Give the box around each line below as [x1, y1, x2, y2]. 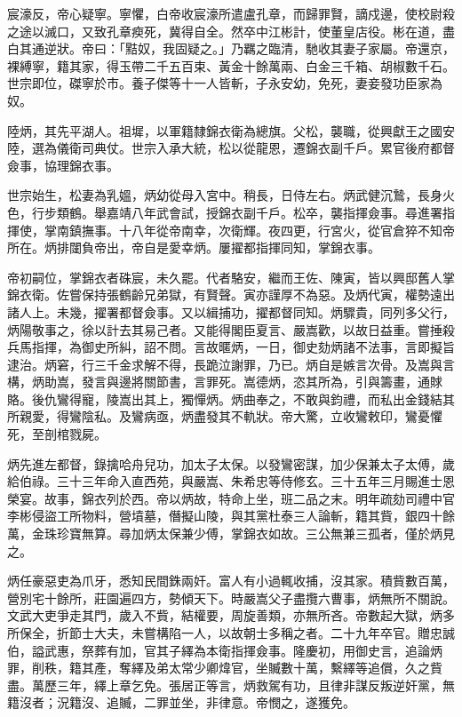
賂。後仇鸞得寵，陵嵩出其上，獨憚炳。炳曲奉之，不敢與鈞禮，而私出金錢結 [7, 389, 442, 408]
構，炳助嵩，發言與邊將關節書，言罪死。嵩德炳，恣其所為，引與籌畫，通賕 [7, 372, 442, 391]
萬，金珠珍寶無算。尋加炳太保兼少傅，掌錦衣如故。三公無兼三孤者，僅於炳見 [7, 524, 455, 543]
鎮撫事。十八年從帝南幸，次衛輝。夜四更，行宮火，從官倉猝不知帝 [68, 220, 455, 239]
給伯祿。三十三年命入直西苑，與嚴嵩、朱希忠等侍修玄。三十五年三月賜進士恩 [7, 472, 455, 490]
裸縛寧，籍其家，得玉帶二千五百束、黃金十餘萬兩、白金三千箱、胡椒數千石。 [7, 56, 455, 75]
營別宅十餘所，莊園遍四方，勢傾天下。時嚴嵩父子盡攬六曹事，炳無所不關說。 [7, 588, 455, 607]
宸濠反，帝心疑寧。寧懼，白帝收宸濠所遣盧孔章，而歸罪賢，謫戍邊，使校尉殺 [7, 4, 455, 22]
